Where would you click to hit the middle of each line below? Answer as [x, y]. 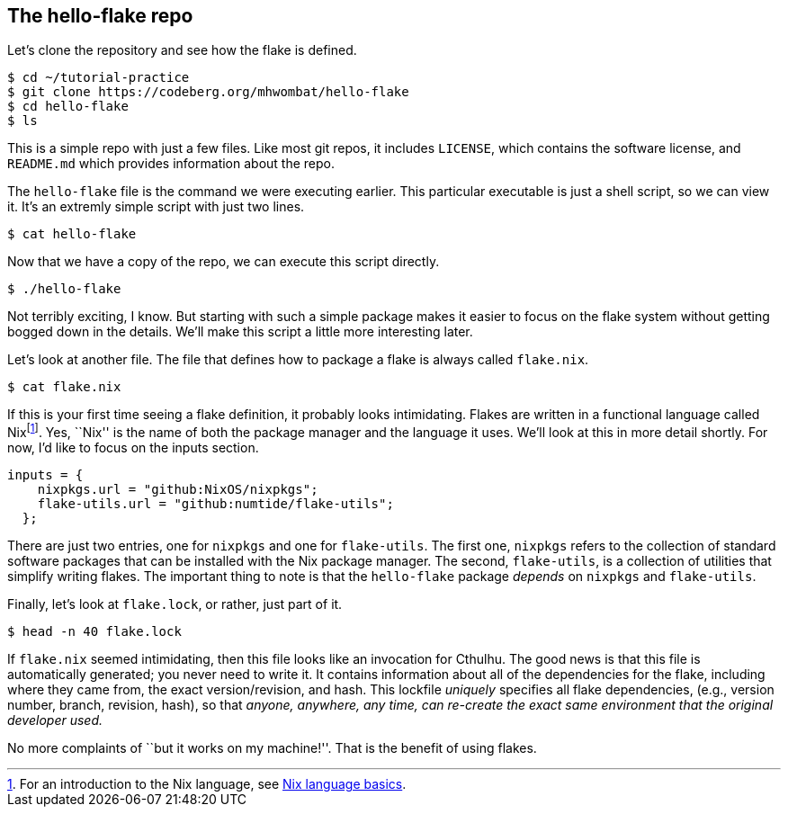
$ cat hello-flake [72, 234]
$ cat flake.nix [64, 387]
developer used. [55, 720]
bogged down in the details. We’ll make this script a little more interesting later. [240, 332]
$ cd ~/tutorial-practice [98, 78]
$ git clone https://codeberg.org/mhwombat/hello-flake [208, 92]
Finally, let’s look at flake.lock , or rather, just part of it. [175, 604]
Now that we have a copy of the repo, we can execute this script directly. [224, 262]
